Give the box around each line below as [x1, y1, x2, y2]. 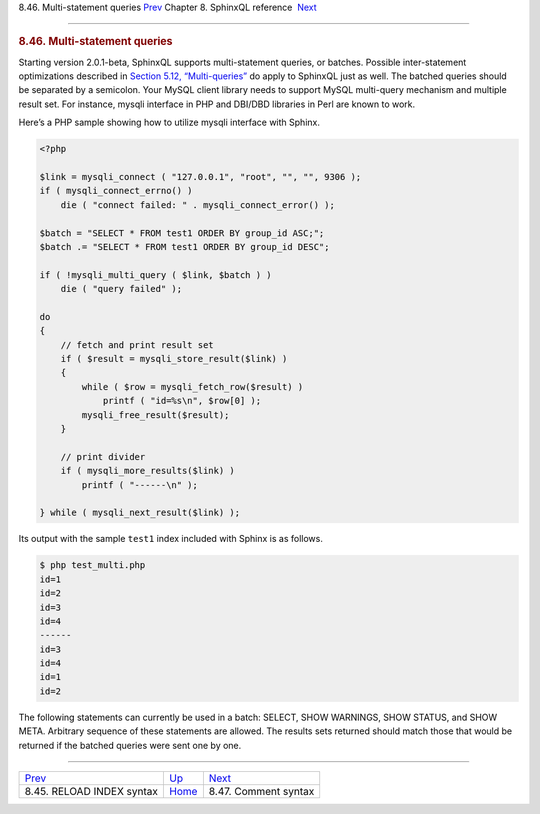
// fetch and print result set [60, 339, 214, 350]
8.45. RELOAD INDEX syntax [24, 785, 159, 798]
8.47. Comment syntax [208, 785, 315, 798]
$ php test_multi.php [39, 560, 146, 571]
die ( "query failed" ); [60, 283, 183, 295]
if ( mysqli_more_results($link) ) [60, 465, 235, 477]
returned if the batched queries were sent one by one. [18, 739, 242, 751]
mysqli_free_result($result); [81, 409, 230, 420]
